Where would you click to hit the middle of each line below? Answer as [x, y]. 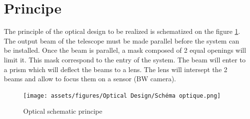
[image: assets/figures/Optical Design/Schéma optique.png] [122, 96]
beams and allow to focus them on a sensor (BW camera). [90, 79]
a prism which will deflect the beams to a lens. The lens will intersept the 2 [116, 69]
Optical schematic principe [63, 111]
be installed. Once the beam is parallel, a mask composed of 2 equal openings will [125, 50]
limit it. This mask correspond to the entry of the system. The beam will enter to [125, 59]
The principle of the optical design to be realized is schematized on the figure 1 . [122, 31]
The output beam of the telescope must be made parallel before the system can [122, 40]
